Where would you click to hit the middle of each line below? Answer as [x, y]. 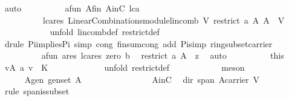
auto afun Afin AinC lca [72, 8]
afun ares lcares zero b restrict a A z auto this [163, 55]
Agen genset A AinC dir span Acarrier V [142, 79]
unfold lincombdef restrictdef [105, 32]
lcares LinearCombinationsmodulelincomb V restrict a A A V [164, 20]
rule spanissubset [37, 91]
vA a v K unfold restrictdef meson [125, 67]
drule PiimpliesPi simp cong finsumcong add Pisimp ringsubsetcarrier [138, 43]
